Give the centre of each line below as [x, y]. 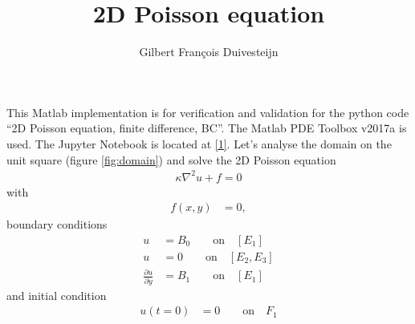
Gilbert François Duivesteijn [209, 52]
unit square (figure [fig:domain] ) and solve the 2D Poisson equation [171, 159]
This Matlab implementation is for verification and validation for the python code [208, 112]
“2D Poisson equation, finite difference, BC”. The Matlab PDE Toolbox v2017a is [207, 128]
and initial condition [57, 295]
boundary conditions [57, 224]
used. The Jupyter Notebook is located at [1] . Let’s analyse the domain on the [199, 143]
